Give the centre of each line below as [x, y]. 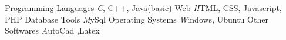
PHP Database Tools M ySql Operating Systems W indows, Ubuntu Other [137, 19]
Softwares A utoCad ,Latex [52, 30]
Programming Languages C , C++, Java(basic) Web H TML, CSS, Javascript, [143, 8]
